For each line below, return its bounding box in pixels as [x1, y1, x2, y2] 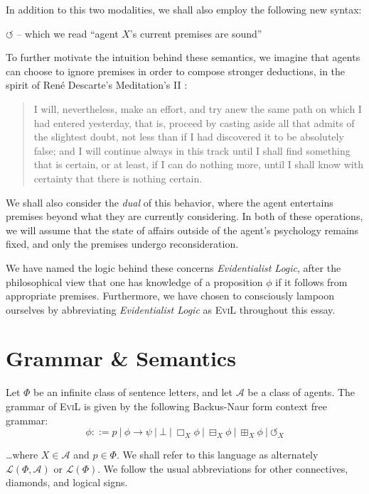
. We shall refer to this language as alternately [116, 447, 319, 462]
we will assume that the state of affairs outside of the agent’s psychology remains [6, 222, 359, 237]
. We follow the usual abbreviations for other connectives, [97, 461, 348, 476]
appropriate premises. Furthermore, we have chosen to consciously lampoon [6, 288, 335, 303]
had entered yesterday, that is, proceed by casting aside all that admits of [33, 115, 355, 130]
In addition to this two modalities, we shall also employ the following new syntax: [6, 2, 362, 16]
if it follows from [275, 274, 348, 289]
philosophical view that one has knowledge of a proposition [6, 274, 263, 289]
